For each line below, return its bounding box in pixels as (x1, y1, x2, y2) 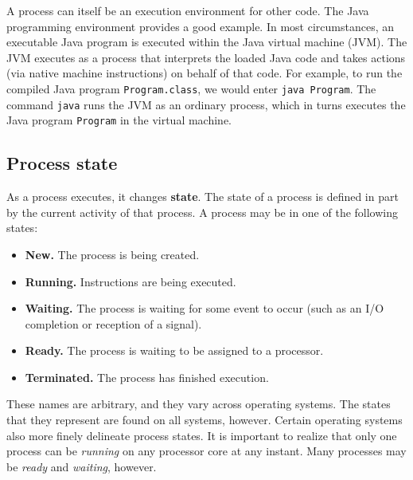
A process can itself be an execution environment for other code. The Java (6, 2, 369, 18)
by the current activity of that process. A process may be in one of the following (6, 203, 399, 220)
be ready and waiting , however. (6, 458, 157, 474)
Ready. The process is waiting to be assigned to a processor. (25, 342, 324, 359)
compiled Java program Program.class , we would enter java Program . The (6, 80, 376, 96)
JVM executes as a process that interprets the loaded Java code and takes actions (6, 49, 406, 65)
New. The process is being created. (25, 246, 200, 262)
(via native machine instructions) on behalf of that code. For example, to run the (6, 65, 403, 81)
